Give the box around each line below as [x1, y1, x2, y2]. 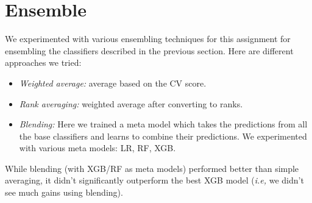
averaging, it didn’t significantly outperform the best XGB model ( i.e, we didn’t [5, 174, 304, 187]
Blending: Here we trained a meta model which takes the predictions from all [19, 118, 308, 130]
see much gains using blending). [5, 186, 123, 199]
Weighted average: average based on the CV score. [19, 76, 207, 89]
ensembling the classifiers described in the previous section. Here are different [5, 44, 294, 57]
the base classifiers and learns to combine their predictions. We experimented [19, 129, 307, 142]
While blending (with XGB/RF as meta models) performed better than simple [5, 162, 299, 174]
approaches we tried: [5, 56, 82, 69]
